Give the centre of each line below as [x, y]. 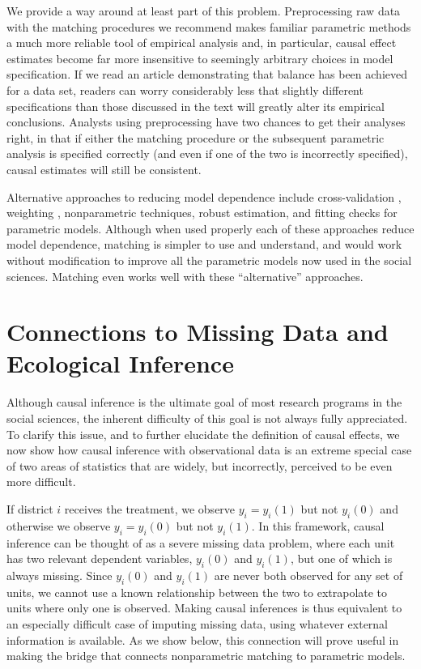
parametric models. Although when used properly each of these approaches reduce [210, 228]
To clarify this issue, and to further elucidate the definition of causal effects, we [203, 434]
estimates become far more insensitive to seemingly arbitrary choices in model [200, 58]
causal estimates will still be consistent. [104, 169]
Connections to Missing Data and [198, 332]
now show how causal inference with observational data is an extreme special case [209, 450]
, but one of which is [341, 558]
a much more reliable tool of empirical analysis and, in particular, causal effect [202, 43]
